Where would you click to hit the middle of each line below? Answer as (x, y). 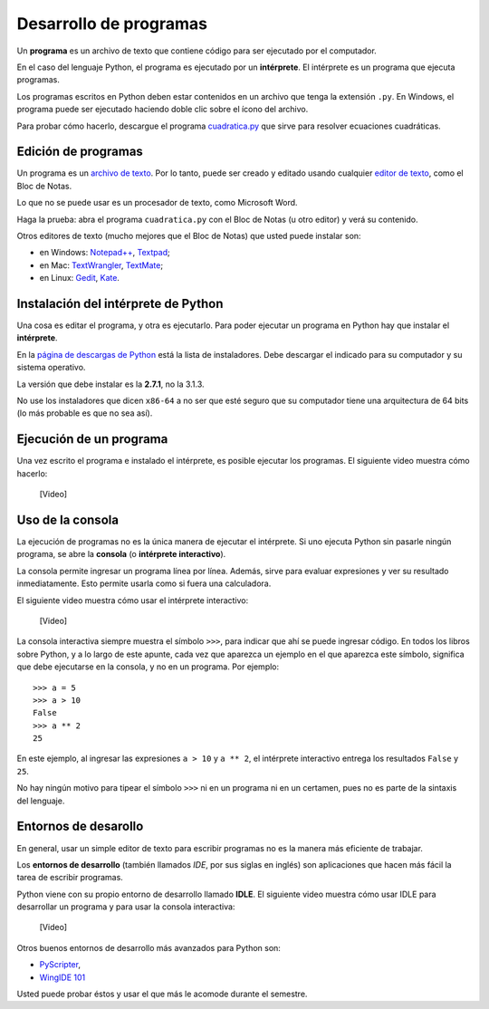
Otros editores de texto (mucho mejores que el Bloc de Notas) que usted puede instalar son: (189, 235)
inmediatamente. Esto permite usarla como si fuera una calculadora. (144, 583)
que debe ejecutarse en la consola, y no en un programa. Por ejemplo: (148, 667)
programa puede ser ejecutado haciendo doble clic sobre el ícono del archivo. (163, 110)
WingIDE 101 (62, 977)
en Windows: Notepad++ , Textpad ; (105, 253)
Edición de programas (80, 152)
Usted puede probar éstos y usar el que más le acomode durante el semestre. (162, 994)
